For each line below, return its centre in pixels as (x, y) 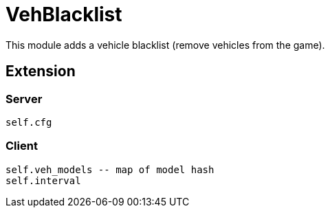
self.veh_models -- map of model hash (110, 169)
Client (22, 146)
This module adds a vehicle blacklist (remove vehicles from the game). (165, 45)
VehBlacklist (64, 14)
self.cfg (29, 122)
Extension (41, 71)
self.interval (43, 180)
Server (24, 99)
